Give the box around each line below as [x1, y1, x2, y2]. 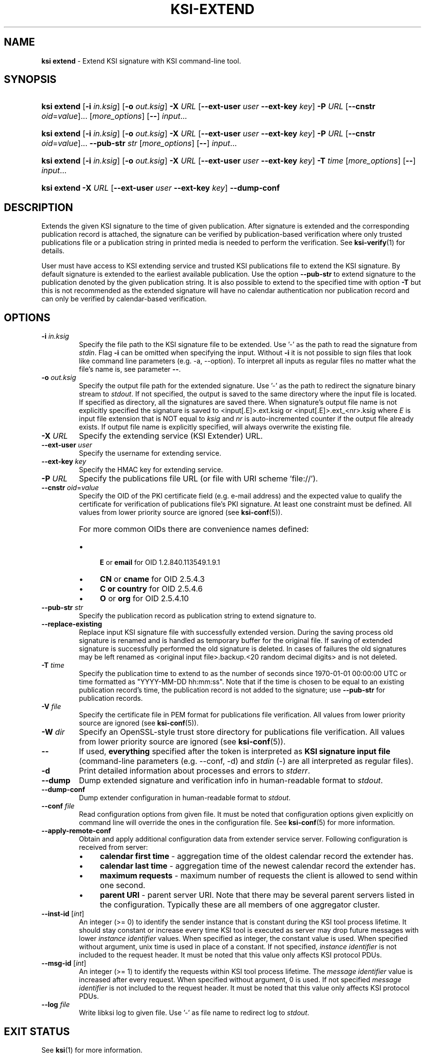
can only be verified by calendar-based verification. [41, 295, 207, 303]
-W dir [41, 727, 65, 737]
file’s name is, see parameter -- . [79, 365, 181, 374]
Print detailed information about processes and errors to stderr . [79, 766, 310, 776]
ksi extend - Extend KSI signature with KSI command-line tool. [41, 56, 241, 65]
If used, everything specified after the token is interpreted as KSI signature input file [79, 746, 391, 757]
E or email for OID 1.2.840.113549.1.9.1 [99, 558, 220, 567]
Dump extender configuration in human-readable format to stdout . [79, 793, 291, 802]
